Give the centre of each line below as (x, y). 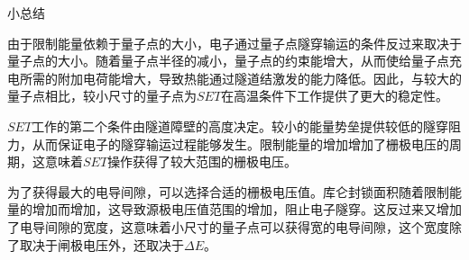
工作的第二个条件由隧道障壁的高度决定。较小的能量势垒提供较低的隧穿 (240, 126)
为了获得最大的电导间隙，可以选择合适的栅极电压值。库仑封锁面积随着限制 (228, 191)
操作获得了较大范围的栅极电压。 (202, 161)
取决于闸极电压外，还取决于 (101, 244)
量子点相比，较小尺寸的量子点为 (102, 96)
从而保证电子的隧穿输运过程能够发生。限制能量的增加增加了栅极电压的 (240, 143)
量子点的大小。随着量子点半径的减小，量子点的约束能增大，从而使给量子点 (228, 61)
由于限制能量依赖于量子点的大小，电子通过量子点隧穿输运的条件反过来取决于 (234, 43)
